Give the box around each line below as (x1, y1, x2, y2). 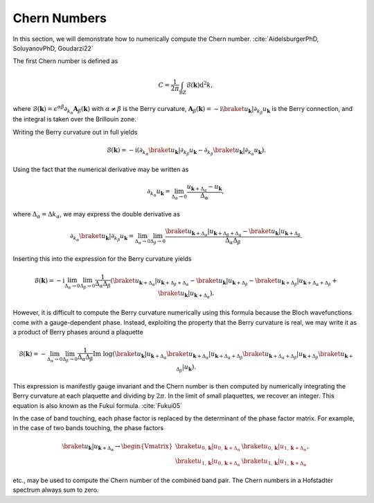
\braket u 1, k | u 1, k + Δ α (241, 457, 307, 468)
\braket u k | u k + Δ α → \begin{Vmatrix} (62, 442, 173, 452)
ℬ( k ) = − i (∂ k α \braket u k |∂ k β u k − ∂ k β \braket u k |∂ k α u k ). (106, 146, 267, 157)
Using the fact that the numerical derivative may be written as (12, 165, 189, 173)
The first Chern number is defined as (12, 57, 118, 65)
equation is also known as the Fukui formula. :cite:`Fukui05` (12, 401, 183, 409)
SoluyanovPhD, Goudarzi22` (12, 44, 93, 52)
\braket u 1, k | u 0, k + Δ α (175, 457, 240, 468)
